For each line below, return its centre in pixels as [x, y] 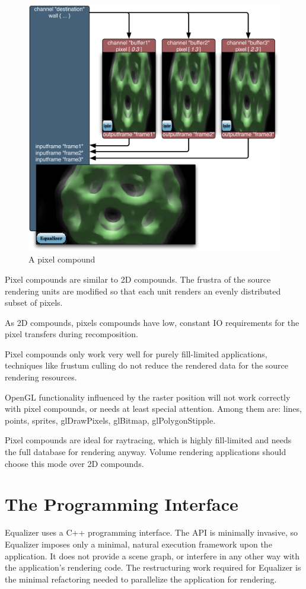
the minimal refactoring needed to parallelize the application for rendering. [141, 579]
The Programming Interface [122, 504]
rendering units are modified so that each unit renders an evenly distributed [143, 291]
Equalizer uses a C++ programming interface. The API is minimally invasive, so [152, 532]
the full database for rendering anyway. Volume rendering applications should [146, 452]
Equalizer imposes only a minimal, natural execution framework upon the [138, 544]
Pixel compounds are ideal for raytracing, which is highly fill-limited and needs [148, 440]
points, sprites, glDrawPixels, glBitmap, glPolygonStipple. [110, 420]
